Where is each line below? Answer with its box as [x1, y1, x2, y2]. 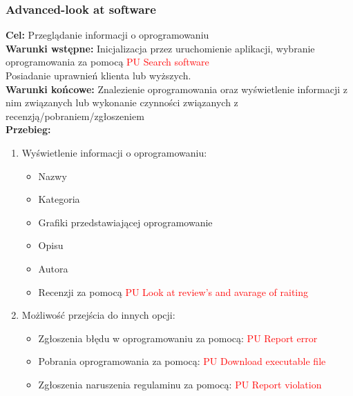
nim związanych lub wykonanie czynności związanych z [6, 95, 238, 110]
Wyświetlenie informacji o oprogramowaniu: [21, 145, 207, 159]
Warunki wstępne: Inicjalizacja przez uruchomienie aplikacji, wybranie [6, 41, 315, 55]
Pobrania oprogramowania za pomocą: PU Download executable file [38, 354, 326, 368]
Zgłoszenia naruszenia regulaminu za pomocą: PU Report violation [38, 377, 322, 391]
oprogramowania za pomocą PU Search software [6, 55, 209, 69]
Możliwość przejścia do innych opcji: [21, 308, 175, 322]
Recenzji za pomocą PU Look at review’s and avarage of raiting [38, 284, 309, 299]
